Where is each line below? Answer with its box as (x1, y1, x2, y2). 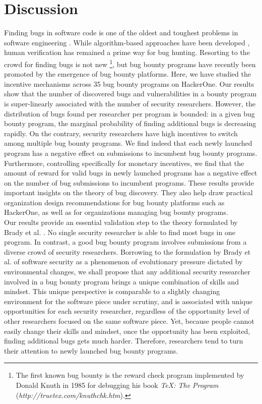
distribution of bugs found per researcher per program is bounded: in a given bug (4, 108, 255, 119)
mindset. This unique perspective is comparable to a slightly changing (4, 286, 220, 297)
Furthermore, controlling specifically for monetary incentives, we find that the (4, 157, 244, 168)
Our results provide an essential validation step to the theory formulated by (4, 217, 238, 227)
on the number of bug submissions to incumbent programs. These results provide (4, 177, 254, 188)
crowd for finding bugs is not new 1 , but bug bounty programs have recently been (4, 57, 256, 69)
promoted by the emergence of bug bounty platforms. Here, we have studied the (4, 69, 251, 79)
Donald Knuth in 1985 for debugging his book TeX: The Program (16, 379, 219, 390)
